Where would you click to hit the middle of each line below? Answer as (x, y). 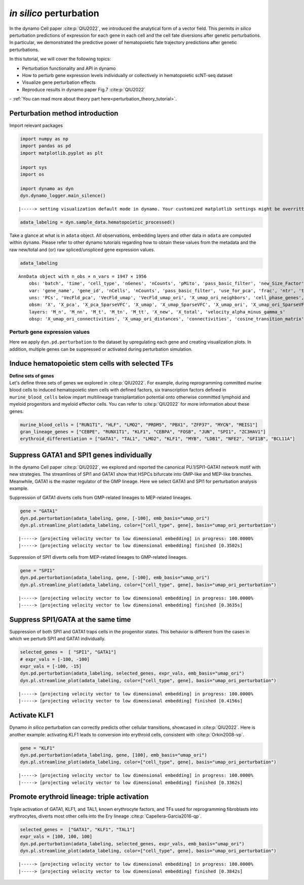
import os (32, 174)
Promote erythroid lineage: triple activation (79, 797)
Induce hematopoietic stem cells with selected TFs (91, 363)
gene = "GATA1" (39, 511)
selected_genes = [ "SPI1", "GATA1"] (68, 652)
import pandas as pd (45, 146)
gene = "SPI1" (37, 570)
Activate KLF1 (31, 715)
